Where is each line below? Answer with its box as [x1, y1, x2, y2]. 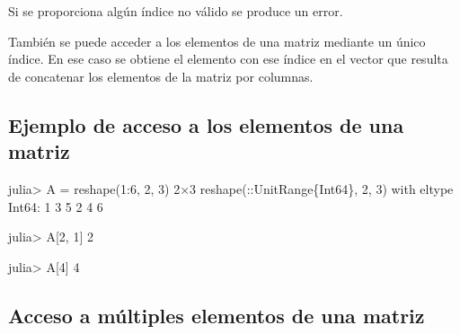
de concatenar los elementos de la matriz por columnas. [8, 66, 314, 85]
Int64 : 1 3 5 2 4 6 [8, 197, 103, 215]
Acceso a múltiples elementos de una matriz [8, 301, 425, 329]
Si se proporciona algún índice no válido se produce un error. [8, 2, 343, 20]
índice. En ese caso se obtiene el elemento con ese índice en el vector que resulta [8, 49, 448, 68]
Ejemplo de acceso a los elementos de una [8, 110, 404, 138]
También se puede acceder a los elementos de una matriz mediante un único [8, 31, 426, 50]
